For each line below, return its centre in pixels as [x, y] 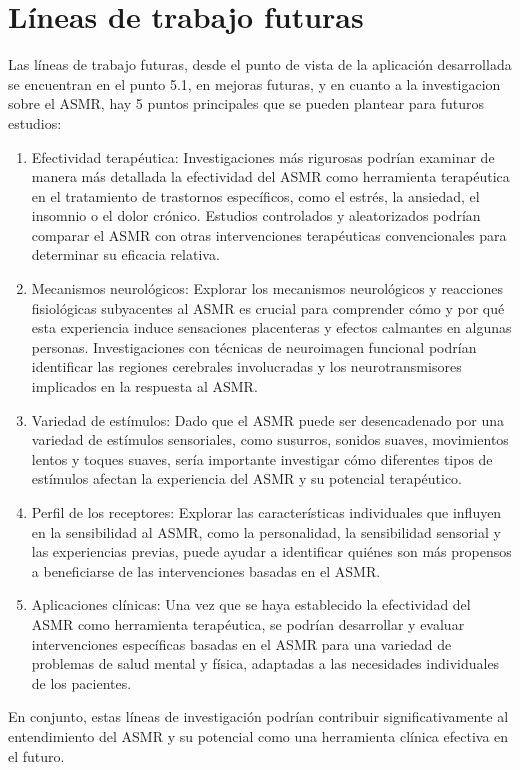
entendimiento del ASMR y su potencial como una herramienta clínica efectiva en [258, 735]
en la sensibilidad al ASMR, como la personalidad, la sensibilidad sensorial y [266, 531]
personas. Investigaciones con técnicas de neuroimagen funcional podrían [254, 346]
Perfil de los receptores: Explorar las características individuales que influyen [266, 512]
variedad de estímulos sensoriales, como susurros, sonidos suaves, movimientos [270, 439]
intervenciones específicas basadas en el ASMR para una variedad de [241, 643]
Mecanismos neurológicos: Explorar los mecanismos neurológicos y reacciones [267, 288]
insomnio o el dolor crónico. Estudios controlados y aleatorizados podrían [256, 215]
